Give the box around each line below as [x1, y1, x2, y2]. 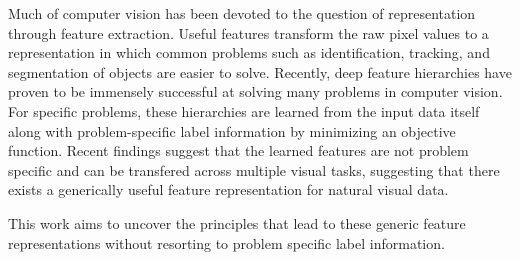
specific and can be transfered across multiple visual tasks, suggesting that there [8, 159, 500, 180]
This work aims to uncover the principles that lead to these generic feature [8, 212, 466, 233]
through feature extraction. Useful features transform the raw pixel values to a [8, 22, 489, 43]
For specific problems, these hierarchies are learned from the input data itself [8, 100, 480, 121]
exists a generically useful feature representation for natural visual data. [8, 179, 449, 200]
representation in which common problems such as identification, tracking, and [8, 42, 490, 63]
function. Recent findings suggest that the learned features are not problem [8, 140, 469, 161]
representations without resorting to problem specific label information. [8, 232, 445, 253]
